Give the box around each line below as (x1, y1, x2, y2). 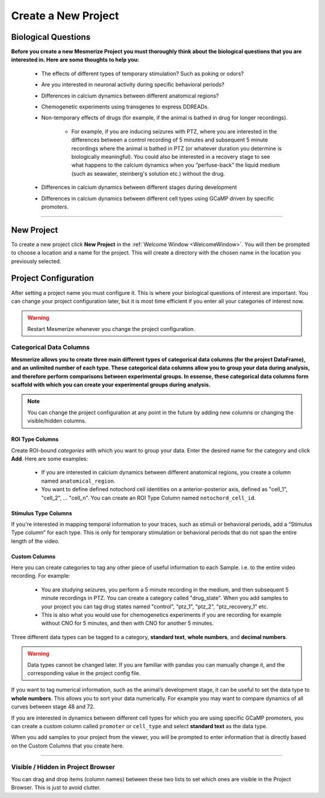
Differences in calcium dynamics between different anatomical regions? (41, 92, 219, 99)
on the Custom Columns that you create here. (11, 742, 125, 749)
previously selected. (11, 258, 61, 265)
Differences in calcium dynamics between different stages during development (41, 184, 237, 191)
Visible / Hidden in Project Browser (11, 763, 116, 772)
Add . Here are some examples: (11, 455, 88, 462)
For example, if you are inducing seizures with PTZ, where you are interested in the (71, 128, 277, 135)
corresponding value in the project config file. (27, 669, 141, 676)
